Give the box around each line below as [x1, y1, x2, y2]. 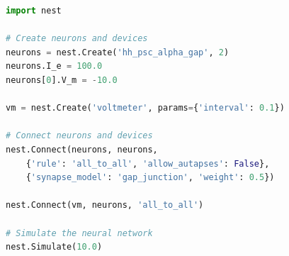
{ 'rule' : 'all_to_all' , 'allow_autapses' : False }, [25, 158, 270, 169]
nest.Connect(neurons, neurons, [6, 144, 158, 155]
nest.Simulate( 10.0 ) [6, 242, 103, 252]
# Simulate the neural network [6, 228, 153, 238]
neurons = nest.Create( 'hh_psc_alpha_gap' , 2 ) [6, 47, 229, 57]
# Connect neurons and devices [6, 130, 153, 141]
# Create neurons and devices [6, 33, 148, 44]
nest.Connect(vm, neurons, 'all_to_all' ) [6, 200, 204, 211]
